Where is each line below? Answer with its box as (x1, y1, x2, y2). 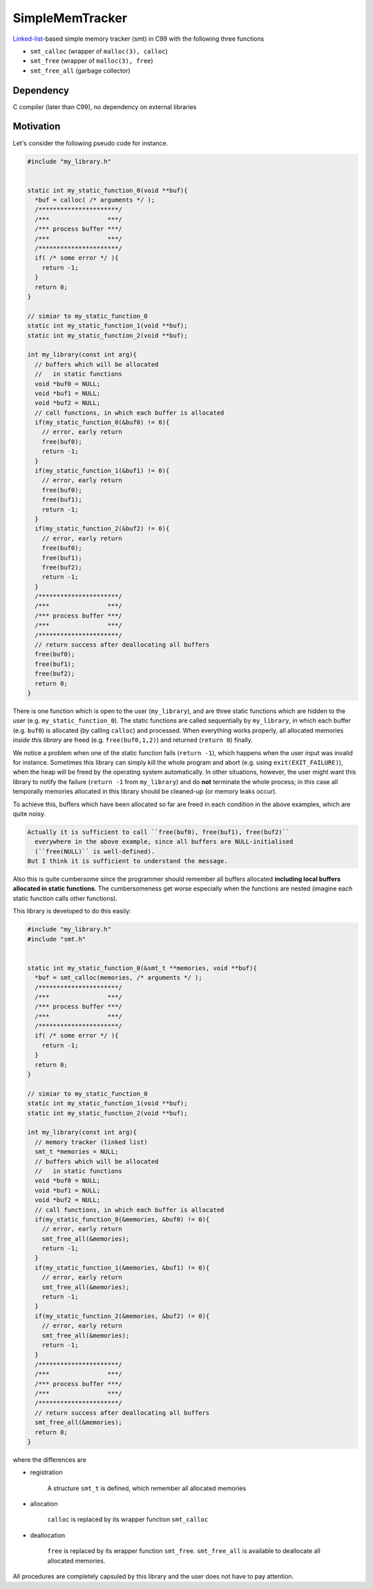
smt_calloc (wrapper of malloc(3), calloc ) (30, 47, 169, 55)
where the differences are (12, 1455, 86, 1464)
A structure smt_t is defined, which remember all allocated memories (47, 1484, 247, 1492)
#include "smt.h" (27, 935, 86, 943)
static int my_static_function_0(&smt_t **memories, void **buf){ (27, 964, 257, 972)
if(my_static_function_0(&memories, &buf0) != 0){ (35, 1215, 210, 1223)
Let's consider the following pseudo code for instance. (12, 139, 169, 147)
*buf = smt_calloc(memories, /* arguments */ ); (35, 974, 203, 982)
